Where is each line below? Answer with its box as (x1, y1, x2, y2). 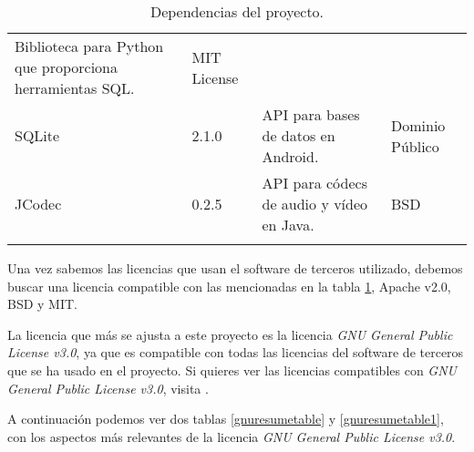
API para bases (262, 104, 360, 125)
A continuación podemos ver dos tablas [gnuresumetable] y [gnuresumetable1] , (7, 409, 444, 428)
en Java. (262, 214, 314, 235)
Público (391, 135, 439, 157)
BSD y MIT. (7, 294, 77, 313)
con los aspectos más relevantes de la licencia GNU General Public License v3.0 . (7, 426, 456, 446)
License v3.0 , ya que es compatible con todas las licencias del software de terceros (7, 343, 464, 362)
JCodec (15, 193, 62, 214)
